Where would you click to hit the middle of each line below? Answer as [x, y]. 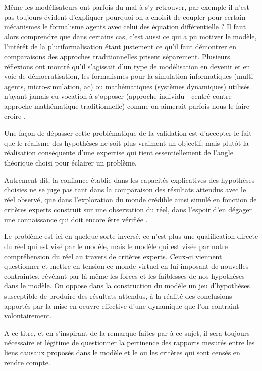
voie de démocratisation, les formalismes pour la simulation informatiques [118, 76]
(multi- [245, 76]
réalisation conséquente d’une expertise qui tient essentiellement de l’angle [119, 153]
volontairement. [28, 316]
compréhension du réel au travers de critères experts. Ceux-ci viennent [113, 256]
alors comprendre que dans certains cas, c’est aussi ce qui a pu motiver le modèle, [130, 36]
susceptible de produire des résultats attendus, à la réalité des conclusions [118, 296]
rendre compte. [27, 362]
